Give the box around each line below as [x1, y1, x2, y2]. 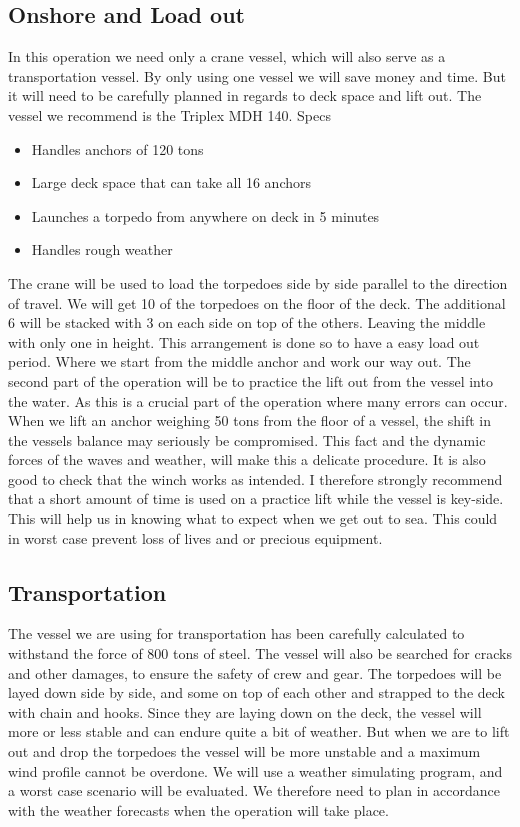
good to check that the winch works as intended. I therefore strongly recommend [8, 468, 503, 489]
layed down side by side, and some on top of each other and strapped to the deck [8, 682, 505, 703]
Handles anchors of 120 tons [31, 138, 204, 159]
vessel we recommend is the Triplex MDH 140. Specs [8, 104, 331, 125]
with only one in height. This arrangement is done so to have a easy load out [8, 331, 480, 352]
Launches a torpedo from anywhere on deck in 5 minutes [31, 205, 380, 226]
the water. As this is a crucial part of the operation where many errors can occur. [8, 390, 508, 411]
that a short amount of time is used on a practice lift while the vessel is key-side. [8, 488, 504, 509]
